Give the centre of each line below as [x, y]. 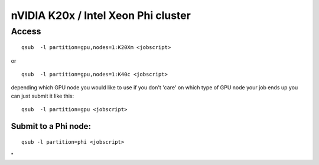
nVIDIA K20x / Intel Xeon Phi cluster [101, 15]
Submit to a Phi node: [51, 126]
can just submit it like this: [43, 96]
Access [26, 31]
